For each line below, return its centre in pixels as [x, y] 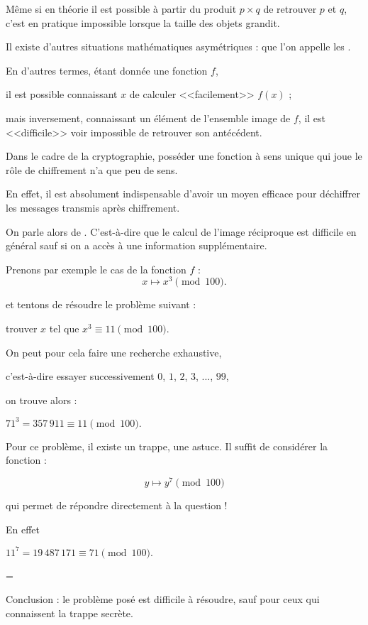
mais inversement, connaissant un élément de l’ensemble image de [148, 118]
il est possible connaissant [62, 94]
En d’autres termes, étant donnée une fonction [107, 70]
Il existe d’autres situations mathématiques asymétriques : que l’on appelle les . [178, 47]
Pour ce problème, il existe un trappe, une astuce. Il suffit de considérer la [167, 446]
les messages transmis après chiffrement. [93, 207]
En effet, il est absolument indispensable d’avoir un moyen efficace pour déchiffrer [183, 194]
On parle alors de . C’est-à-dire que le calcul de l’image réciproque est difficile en [181, 231]
